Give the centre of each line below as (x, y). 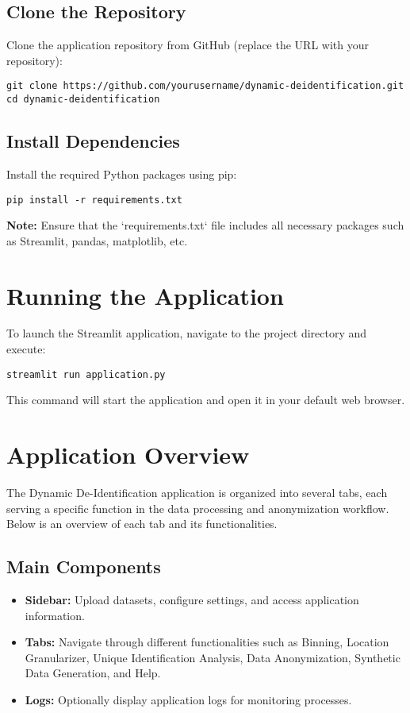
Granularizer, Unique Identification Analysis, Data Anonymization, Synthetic (213, 657)
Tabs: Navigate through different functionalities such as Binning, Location (207, 642)
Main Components (84, 567)
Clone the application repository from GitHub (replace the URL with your (188, 45)
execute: (26, 349)
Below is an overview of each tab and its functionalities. (142, 524)
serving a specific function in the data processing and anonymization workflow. (198, 508)
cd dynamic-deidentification (83, 100)
